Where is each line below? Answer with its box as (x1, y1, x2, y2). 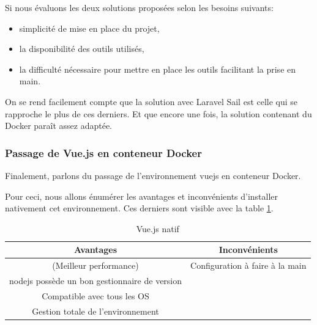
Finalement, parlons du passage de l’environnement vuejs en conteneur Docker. (5, 169, 301, 181)
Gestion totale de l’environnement (32, 304, 159, 317)
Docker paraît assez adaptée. (5, 119, 113, 132)
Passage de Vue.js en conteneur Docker (5, 145, 202, 160)
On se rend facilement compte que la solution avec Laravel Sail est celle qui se (5, 95, 298, 108)
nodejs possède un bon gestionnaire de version (9, 274, 182, 287)
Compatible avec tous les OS (42, 289, 149, 302)
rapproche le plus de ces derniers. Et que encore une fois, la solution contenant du (5, 107, 312, 120)
